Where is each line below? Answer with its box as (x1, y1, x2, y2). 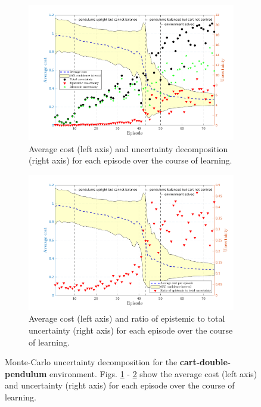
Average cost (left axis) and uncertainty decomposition (29, 142, 228, 155)
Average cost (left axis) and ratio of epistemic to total (29, 312, 225, 325)
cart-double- (179, 356, 231, 368)
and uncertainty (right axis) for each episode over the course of (5, 379, 235, 391)
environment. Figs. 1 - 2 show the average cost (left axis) (49, 367, 257, 380)
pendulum (5, 367, 47, 380)
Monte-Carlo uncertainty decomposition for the (5, 356, 178, 368)
